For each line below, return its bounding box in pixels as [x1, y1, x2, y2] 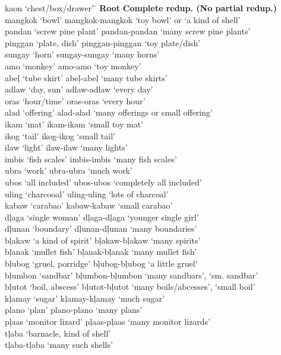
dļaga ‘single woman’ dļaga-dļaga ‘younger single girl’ [5, 210, 199, 223]
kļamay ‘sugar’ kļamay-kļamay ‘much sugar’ [5, 292, 165, 304]
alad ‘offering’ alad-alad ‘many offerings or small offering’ [5, 106, 213, 119]
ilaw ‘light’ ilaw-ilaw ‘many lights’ [5, 141, 128, 153]
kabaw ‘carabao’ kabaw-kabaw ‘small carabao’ [5, 199, 173, 212]
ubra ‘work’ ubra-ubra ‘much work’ [5, 164, 132, 177]
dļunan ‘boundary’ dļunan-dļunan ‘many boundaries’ [5, 222, 197, 235]
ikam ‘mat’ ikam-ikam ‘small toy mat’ [5, 117, 144, 130]
